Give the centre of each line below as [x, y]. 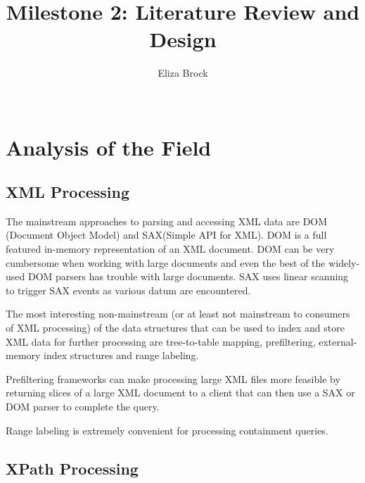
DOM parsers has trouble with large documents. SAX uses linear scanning [188, 276]
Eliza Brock [183, 73]
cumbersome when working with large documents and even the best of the [166, 262]
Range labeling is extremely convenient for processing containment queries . [167, 430]
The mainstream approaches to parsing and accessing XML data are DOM [167, 221]
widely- [344, 262]
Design [183, 39]
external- [338, 341]
